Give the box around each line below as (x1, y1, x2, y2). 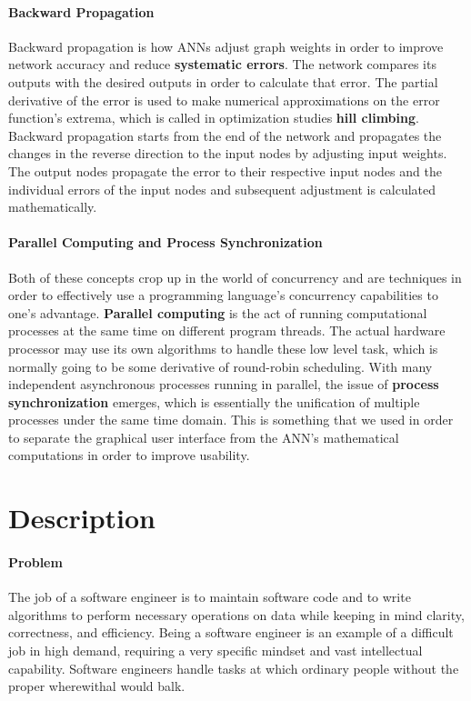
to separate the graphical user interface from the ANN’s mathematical (8, 427, 399, 446)
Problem (8, 553, 63, 572)
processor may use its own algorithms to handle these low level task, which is (8, 338, 438, 357)
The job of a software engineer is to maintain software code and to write (8, 587, 411, 606)
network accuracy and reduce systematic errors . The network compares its (8, 55, 436, 74)
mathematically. (8, 197, 97, 216)
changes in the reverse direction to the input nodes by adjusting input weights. (8, 144, 447, 163)
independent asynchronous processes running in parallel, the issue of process (8, 375, 439, 394)
